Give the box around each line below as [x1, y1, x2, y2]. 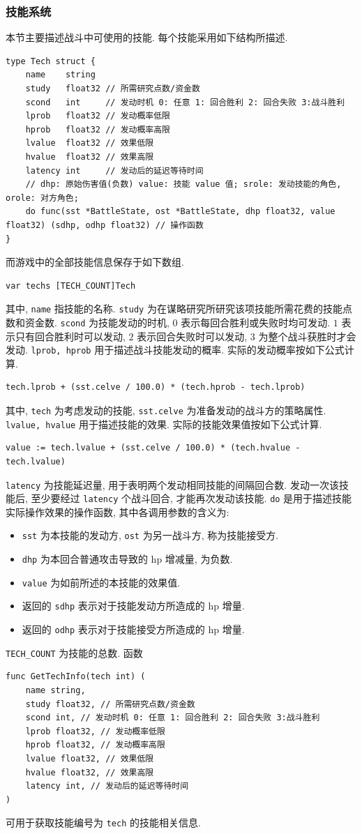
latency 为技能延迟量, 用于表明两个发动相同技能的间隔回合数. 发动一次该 [6, 477, 339, 492]
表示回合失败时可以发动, [137, 328, 248, 343]
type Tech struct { [6, 56, 96, 66]
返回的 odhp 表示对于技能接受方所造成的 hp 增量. [22, 622, 245, 637]
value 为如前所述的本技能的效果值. [22, 575, 181, 589]
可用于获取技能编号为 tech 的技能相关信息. [6, 815, 201, 830]
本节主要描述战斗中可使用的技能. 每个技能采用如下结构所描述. [6, 30, 288, 45]
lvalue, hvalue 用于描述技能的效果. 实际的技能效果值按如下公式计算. [6, 416, 322, 431]
